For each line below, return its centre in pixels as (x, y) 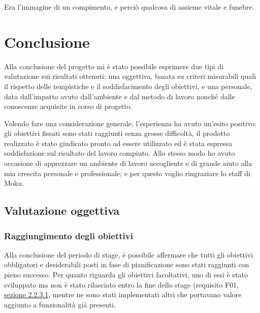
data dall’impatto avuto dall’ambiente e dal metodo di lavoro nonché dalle (120, 96)
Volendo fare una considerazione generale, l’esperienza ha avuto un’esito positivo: (131, 123)
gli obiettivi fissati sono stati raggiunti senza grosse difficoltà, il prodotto (117, 133)
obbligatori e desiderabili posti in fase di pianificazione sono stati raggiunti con (127, 264)
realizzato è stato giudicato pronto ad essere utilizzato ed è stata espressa (118, 143)
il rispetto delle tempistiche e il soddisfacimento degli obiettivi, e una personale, (128, 86)
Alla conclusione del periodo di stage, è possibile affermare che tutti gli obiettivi (129, 254)
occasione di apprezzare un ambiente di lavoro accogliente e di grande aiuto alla (128, 163)
